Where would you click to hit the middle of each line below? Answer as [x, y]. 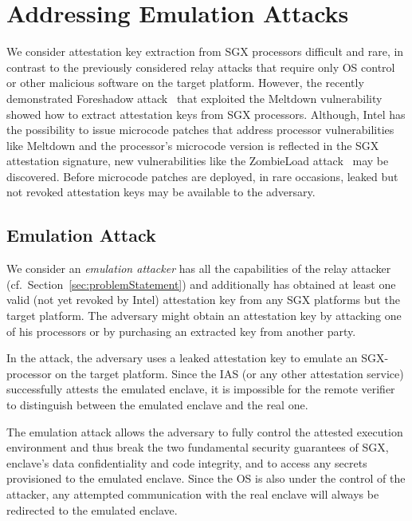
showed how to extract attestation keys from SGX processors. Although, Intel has [206, 114]
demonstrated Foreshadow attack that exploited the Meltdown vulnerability [194, 98]
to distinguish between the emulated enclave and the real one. [157, 405]
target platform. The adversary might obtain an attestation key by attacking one [204, 316]
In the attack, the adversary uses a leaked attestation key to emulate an [182, 358]
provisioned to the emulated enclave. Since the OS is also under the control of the [206, 478]
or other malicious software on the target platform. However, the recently [185, 83]
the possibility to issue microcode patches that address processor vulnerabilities [200, 130]
